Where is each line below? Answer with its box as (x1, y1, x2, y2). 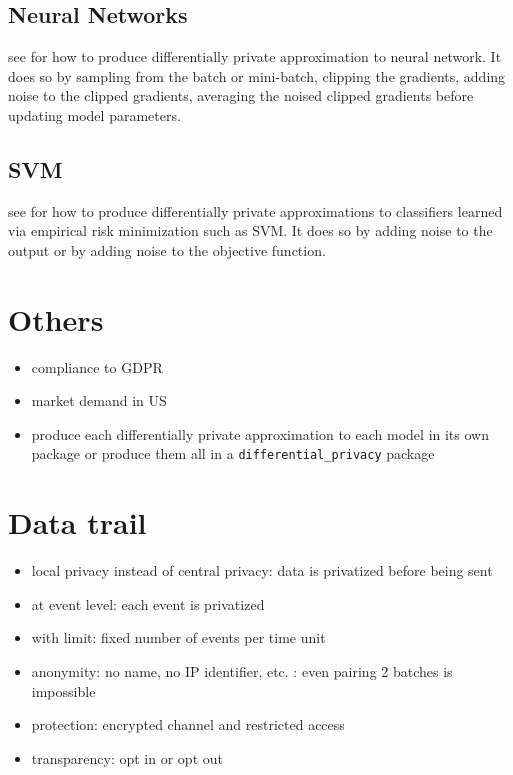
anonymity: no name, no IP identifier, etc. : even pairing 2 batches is (31, 661, 453, 682)
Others (8, 298, 104, 339)
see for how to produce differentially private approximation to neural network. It (8, 46, 502, 67)
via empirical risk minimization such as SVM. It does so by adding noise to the (8, 220, 493, 241)
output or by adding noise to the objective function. (8, 239, 326, 260)
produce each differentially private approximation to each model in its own (31, 423, 489, 444)
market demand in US (31, 390, 167, 411)
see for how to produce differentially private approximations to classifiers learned (8, 200, 503, 221)
